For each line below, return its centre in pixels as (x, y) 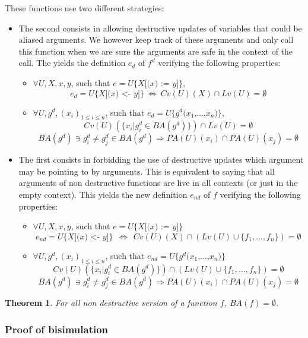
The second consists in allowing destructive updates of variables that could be (160, 28)
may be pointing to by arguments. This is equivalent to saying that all (147, 171)
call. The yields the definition (72, 63)
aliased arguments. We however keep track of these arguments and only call (156, 40)
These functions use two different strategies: (85, 8)
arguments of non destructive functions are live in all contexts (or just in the (158, 183)
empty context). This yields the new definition (103, 194)
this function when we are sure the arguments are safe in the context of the (156, 51)
